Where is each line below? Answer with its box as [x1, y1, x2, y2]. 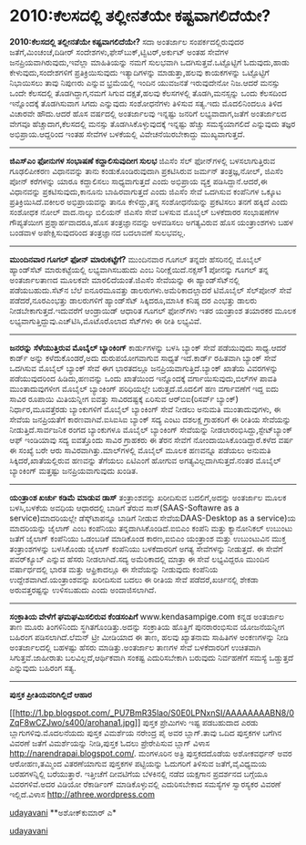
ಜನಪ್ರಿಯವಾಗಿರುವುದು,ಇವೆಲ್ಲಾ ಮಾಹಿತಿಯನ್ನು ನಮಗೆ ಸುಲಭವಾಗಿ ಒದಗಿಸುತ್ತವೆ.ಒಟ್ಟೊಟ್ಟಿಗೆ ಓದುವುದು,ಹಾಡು [9, 57, 290, 67]
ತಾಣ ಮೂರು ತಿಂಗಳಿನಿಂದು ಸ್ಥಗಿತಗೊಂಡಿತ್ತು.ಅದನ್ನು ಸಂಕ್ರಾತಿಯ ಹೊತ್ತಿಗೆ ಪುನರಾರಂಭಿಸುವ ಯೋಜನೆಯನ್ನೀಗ [9, 621, 285, 632]
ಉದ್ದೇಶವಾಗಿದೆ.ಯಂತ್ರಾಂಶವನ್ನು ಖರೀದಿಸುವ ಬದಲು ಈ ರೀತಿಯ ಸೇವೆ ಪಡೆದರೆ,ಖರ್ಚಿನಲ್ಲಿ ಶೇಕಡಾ [9, 573, 260, 584]
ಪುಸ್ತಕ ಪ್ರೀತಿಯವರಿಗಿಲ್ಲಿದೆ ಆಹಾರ [9, 689, 93, 700]
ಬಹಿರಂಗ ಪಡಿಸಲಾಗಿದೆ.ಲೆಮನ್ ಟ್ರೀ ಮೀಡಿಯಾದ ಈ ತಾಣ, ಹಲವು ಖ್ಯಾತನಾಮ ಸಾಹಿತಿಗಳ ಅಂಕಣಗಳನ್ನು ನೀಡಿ [9, 631, 289, 643]
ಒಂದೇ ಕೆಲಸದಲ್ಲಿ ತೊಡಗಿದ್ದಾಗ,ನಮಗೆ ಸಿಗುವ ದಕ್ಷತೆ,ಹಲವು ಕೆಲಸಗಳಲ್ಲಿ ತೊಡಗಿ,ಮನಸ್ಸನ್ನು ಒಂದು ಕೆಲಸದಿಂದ [9, 88, 287, 98]
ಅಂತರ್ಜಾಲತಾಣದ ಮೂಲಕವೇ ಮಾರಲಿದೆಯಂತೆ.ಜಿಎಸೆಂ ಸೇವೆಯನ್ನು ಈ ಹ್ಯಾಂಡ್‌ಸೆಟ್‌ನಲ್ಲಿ [9, 274, 240, 285]
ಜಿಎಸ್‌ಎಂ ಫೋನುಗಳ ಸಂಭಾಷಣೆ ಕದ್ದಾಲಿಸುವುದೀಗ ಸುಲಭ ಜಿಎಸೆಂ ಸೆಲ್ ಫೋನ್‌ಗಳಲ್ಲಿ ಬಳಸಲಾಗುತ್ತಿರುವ [9, 155, 276, 166]
